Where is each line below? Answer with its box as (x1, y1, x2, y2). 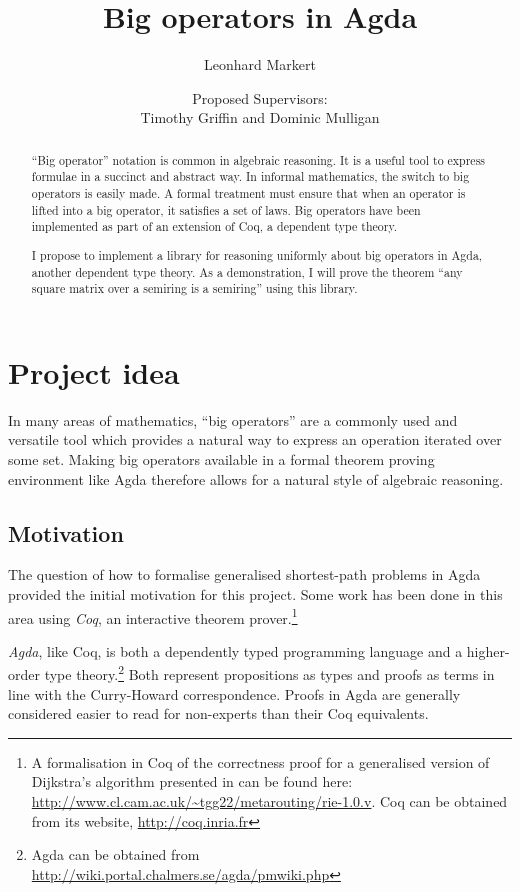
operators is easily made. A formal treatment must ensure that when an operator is (31, 185, 466, 202)
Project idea (8, 351, 180, 392)
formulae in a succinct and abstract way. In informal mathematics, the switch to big (31, 168, 470, 185)
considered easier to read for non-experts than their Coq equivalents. (8, 703, 429, 724)
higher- (466, 640, 510, 661)
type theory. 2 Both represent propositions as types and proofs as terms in (44, 661, 495, 685)
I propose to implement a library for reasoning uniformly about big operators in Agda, (31, 246, 483, 263)
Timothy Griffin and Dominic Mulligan (140, 107, 380, 128)
